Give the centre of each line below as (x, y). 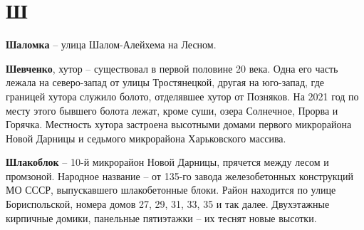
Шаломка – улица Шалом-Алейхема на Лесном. (111, 45)
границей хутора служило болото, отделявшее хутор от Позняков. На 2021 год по (182, 96)
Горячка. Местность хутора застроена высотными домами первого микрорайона (179, 124)
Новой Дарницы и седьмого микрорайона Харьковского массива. (146, 138)
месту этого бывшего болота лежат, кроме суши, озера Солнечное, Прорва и (172, 110)
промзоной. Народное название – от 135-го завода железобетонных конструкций (180, 176)
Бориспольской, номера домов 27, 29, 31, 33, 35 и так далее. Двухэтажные (168, 204)
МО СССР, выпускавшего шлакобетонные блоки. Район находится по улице (171, 190)
